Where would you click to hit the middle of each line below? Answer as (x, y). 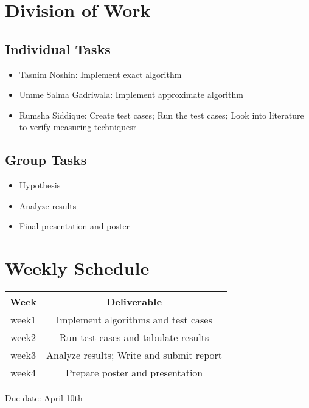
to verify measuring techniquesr (78, 127)
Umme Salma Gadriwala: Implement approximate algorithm (131, 95)
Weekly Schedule (77, 268)
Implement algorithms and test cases (134, 320)
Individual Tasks (58, 48)
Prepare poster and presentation (134, 373)
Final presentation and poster (75, 226)
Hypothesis (40, 185)
